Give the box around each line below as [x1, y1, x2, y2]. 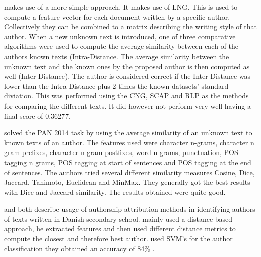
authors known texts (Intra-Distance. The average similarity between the [4, 50, 229, 61]
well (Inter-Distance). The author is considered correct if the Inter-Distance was [4, 71, 251, 81]
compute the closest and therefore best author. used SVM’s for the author [4, 233, 233, 244]
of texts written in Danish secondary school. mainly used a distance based [4, 213, 233, 224]
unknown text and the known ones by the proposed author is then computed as [4, 61, 250, 71]
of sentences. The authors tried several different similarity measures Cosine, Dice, [4, 167, 255, 177]
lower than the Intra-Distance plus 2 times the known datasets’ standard [4, 80, 229, 91]
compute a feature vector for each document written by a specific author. [4, 11, 230, 22]
